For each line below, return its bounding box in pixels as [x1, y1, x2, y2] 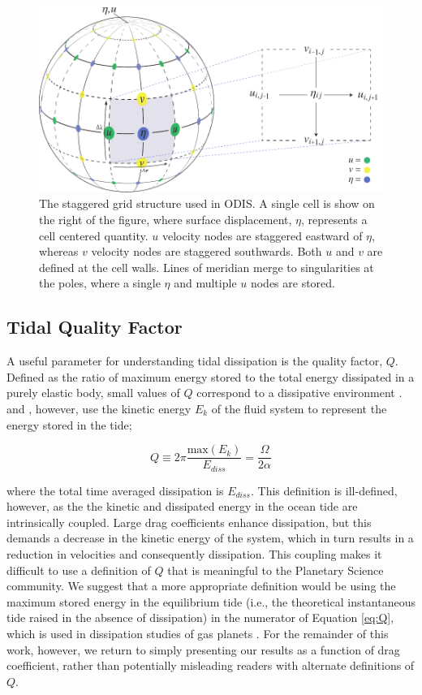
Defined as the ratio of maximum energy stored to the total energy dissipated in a [6, 368, 415, 385]
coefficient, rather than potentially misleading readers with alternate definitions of [6, 657, 415, 674]
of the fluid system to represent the [211, 399, 387, 417]
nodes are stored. [250, 274, 336, 291]
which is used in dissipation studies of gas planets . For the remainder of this [6, 624, 389, 641]
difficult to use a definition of [6, 561, 151, 578]
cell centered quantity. [39, 227, 149, 244]
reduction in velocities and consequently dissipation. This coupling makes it [6, 546, 382, 563]
